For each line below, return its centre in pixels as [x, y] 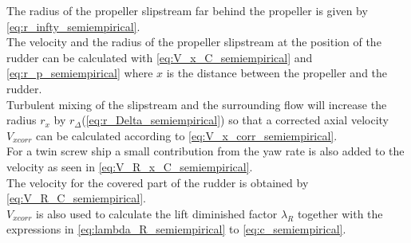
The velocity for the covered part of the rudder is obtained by [158, 182]
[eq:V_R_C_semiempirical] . [76, 198]
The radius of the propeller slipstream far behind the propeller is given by [187, 10]
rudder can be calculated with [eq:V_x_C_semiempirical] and [160, 57]
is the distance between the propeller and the [277, 73]
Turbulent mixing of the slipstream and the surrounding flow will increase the [197, 104]
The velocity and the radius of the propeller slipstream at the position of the [194, 42]
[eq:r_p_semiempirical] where [80, 73]
